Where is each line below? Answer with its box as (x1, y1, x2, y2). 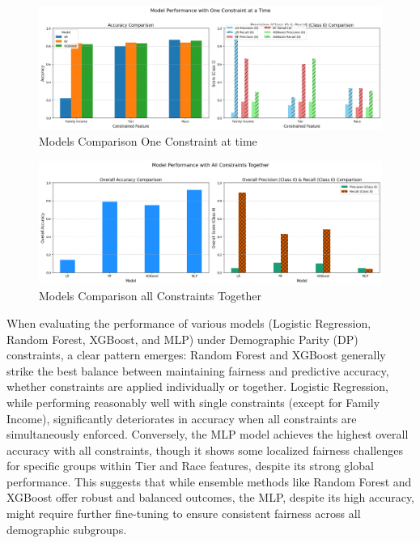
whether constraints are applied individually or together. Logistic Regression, (6, 378, 388, 395)
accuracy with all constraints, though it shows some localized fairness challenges (6, 441, 403, 458)
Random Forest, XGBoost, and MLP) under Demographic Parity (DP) (6, 330, 358, 347)
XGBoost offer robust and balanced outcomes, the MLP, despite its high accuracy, (6, 489, 415, 506)
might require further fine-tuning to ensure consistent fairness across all (6, 505, 361, 522)
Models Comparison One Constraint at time (39, 133, 257, 150)
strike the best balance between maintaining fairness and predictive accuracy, (6, 362, 389, 379)
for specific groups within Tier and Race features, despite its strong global (6, 457, 374, 474)
